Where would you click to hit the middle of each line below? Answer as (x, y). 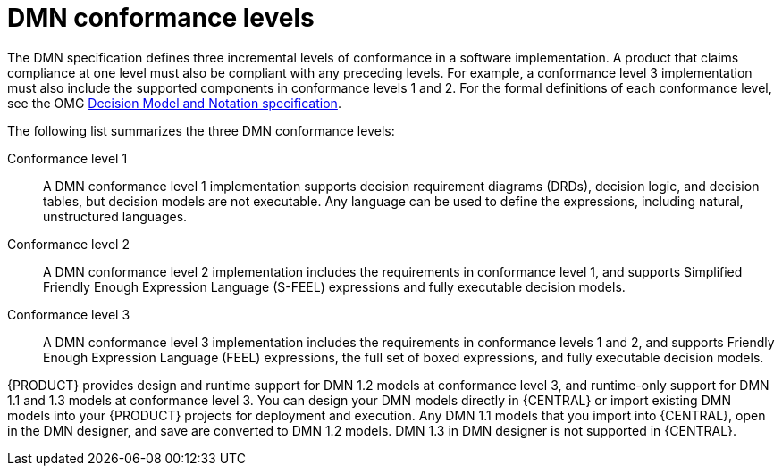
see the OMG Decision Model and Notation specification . (174, 103)
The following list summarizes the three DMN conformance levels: (201, 130)
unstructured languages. (115, 216)
